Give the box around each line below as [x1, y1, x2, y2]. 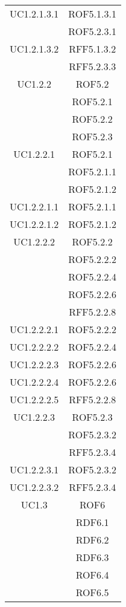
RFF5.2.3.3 [69, 59, 116, 73]
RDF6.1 [75, 515, 109, 529]
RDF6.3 [75, 550, 109, 564]
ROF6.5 [75, 585, 109, 599]
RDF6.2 [75, 533, 109, 547]
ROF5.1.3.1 [68, 7, 116, 21]
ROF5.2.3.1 [68, 24, 116, 38]
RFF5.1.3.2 [69, 42, 116, 56]
